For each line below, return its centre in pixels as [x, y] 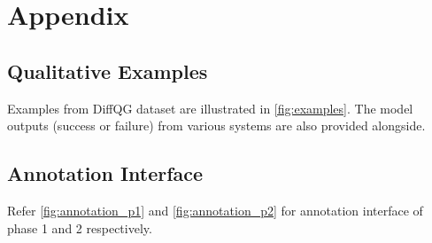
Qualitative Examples [108, 71]
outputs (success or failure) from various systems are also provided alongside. [216, 125]
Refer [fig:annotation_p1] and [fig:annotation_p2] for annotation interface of [215, 210]
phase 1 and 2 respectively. [80, 227]
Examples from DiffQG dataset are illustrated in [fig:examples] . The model [210, 108]
